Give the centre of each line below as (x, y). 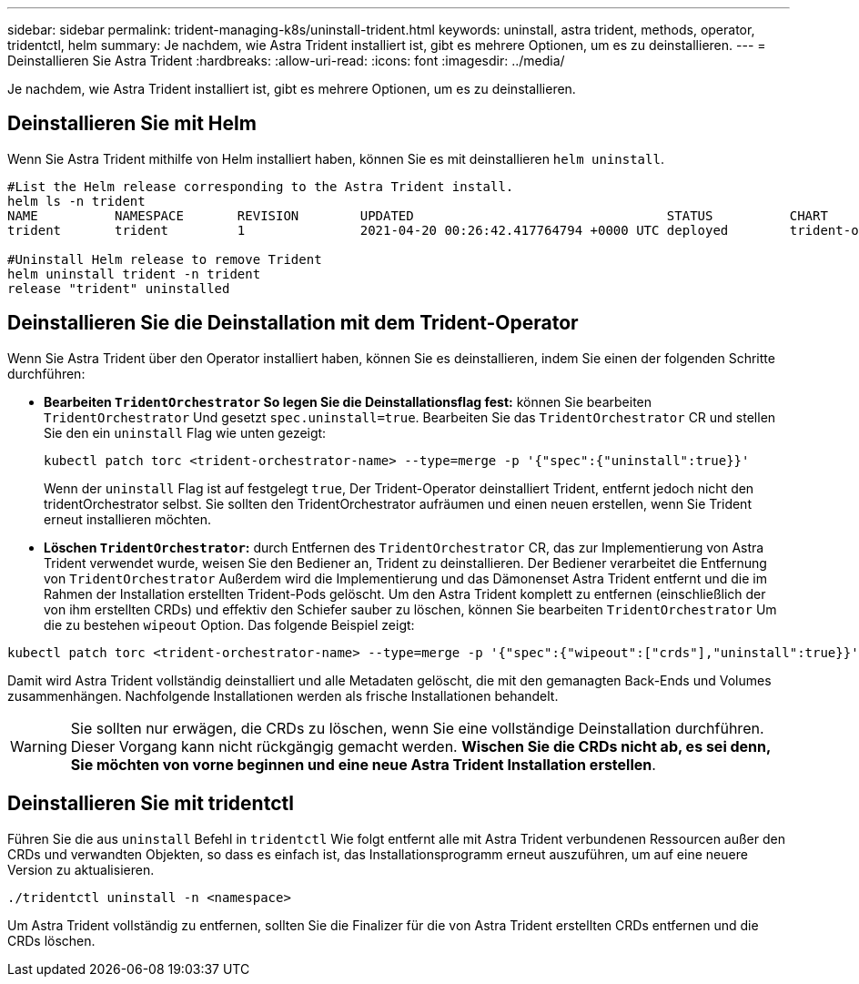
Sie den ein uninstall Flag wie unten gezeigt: (185, 432)
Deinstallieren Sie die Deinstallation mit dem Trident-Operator (293, 323)
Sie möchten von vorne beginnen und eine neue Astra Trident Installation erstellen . (363, 764)
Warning (39, 746)
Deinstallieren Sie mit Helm (132, 124)
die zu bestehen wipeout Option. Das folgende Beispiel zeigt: (229, 624)
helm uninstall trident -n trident (134, 274)
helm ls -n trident (76, 201)
